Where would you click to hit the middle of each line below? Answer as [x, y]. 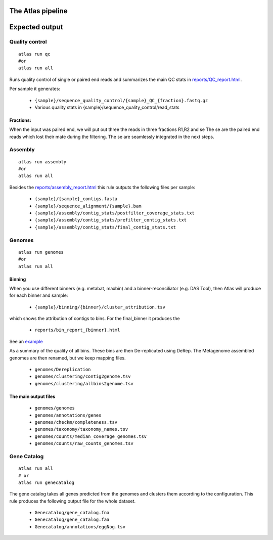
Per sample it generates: [35, 89]
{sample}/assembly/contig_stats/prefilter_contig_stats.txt [111, 220]
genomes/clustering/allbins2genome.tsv [84, 384]
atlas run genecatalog [47, 482]
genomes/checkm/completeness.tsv [76, 422]
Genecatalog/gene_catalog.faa [72, 520]
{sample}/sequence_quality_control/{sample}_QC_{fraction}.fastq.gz [121, 100]
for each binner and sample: [39, 295]
